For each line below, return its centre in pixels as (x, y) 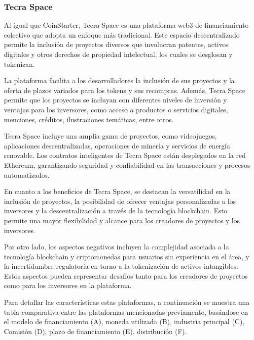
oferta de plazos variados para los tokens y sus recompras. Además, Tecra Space (125, 90)
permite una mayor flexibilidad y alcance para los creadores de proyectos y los (122, 220)
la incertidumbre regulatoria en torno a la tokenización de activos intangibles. (121, 266)
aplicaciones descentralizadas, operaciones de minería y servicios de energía (117, 145)
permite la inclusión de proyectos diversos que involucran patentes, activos (116, 44)
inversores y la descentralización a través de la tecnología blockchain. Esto (116, 211)
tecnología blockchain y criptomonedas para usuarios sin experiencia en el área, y (127, 256)
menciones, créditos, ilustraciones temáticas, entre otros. (89, 119)
